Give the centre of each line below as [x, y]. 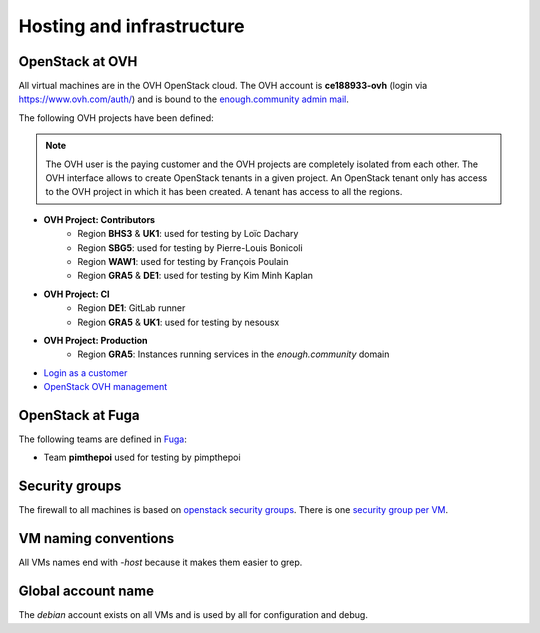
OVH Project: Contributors [99, 219]
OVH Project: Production [95, 340]
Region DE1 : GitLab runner [131, 308]
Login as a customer [85, 372]
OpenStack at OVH [78, 61]
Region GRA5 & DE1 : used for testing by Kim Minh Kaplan [195, 276]
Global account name [86, 591]
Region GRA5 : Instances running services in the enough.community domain [233, 354]
